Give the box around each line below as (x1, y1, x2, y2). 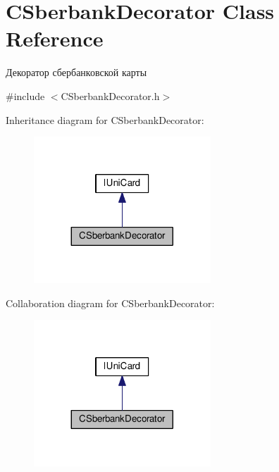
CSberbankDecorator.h (61, 88, 160, 103)
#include (6, 88, 45, 103)
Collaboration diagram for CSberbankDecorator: (6, 295, 215, 310)
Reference (6, 24, 104, 53)
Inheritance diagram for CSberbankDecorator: (6, 112, 204, 127)
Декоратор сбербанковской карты (6, 65, 147, 80)
